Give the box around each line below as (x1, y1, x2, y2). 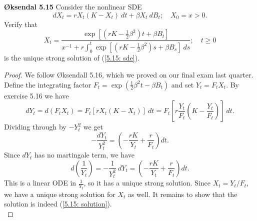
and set (171, 79, 194, 89)
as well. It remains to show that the (127, 188, 237, 199)
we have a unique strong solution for (4, 188, 115, 199)
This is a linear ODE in (4, 177, 76, 188)
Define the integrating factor (4, 79, 91, 89)
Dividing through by (4, 121, 66, 132)
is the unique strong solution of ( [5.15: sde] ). (4, 52, 140, 63)
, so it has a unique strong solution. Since (83, 177, 211, 188)
